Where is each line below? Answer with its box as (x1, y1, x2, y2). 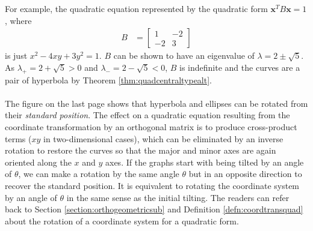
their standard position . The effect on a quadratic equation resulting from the (5, 109, 290, 121)
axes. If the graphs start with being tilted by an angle (105, 155, 304, 168)
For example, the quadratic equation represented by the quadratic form (5, 2, 268, 14)
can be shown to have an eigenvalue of (113, 49, 255, 62)
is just (5, 49, 28, 62)
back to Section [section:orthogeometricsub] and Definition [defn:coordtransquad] (5, 203, 303, 215)
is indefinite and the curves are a (179, 61, 300, 73)
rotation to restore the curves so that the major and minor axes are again (5, 144, 276, 157)
